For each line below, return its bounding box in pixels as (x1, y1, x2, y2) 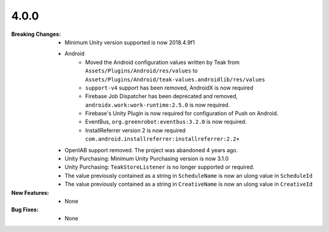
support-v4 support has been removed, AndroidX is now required (85, 84, 254, 91)
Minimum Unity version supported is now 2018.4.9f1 (65, 38, 195, 46)
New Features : (11, 189, 49, 196)
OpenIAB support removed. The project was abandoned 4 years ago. (65, 146, 238, 153)
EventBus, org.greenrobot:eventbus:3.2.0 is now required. (85, 118, 247, 125)
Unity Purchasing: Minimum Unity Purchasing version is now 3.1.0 (65, 155, 229, 163)
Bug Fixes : (11, 206, 39, 213)
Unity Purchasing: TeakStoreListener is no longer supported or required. (65, 163, 255, 170)
